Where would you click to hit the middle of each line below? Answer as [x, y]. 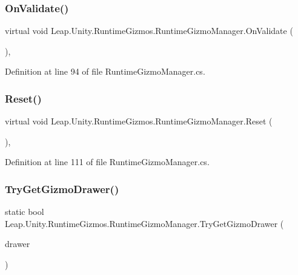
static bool [25, 212]
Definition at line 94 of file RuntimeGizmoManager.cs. [105, 71]
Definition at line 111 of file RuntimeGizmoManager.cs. [107, 162]
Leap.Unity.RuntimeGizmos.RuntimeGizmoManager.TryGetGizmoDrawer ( [144, 223]
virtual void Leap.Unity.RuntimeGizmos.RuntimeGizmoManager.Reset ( [139, 121]
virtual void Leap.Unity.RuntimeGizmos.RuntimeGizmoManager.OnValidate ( [149, 31]
